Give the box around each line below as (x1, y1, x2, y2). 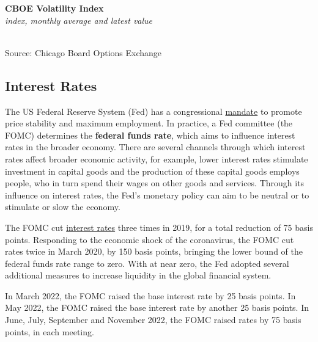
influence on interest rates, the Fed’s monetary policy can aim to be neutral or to (5, 188, 309, 201)
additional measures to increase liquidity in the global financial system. (5, 269, 272, 282)
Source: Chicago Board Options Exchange (5, 46, 162, 59)
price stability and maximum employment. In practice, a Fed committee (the (5, 117, 293, 129)
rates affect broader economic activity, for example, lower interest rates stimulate (5, 152, 308, 165)
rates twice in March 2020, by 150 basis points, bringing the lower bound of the (5, 245, 303, 258)
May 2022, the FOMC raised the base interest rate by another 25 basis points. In (5, 301, 309, 314)
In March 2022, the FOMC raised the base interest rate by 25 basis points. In (5, 289, 296, 302)
